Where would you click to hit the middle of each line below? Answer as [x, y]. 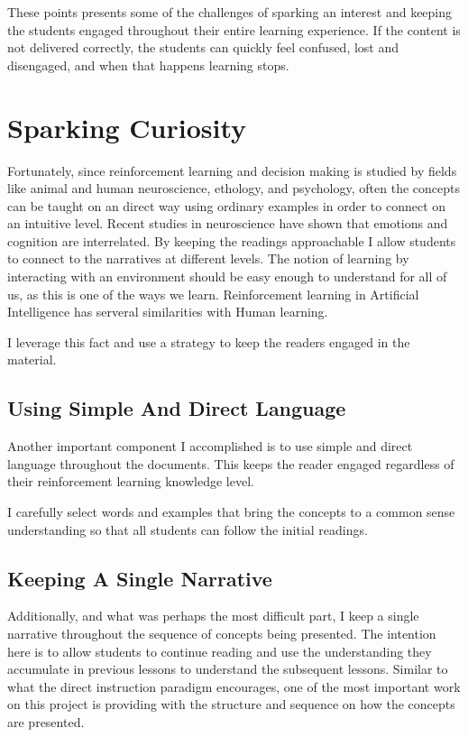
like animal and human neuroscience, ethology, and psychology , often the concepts [234, 188]
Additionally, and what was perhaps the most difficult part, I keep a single [213, 616]
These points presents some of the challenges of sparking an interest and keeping [230, 12]
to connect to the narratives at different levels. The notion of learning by [208, 258]
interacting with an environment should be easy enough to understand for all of [227, 276]
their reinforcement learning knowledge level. [131, 481]
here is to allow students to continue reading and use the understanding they [220, 651]
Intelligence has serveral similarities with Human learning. [168, 312]
